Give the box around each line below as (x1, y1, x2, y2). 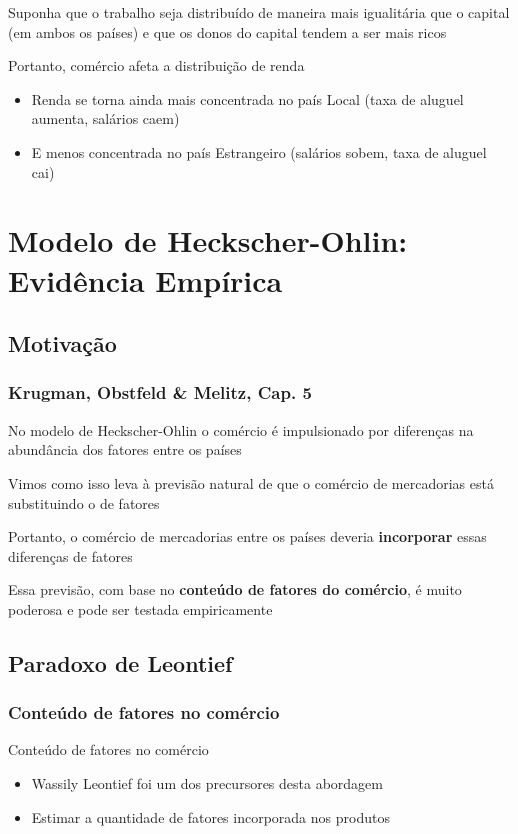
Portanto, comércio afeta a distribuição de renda (8, 55, 305, 76)
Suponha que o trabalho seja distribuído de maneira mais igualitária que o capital (8, 2, 510, 22)
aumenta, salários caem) (31, 108, 180, 129)
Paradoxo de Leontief (8, 647, 233, 678)
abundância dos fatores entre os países (8, 439, 242, 460)
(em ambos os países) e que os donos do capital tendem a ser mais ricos (8, 21, 447, 42)
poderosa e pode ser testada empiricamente (8, 598, 273, 619)
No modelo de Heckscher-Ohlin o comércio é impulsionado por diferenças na (8, 419, 474, 440)
